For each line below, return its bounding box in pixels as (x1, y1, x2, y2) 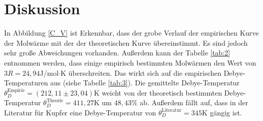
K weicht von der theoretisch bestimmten (94, 87, 222, 98)
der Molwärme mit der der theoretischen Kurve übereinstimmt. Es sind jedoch (4, 37, 248, 48)
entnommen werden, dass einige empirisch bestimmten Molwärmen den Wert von (4, 57, 256, 68)
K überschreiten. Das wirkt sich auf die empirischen (60, 67, 222, 78)
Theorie (46, 98, 63, 103)
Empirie (7, 87, 25, 93)
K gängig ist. (202, 107, 242, 117)
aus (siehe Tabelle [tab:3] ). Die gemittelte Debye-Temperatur (50, 77, 240, 88)
